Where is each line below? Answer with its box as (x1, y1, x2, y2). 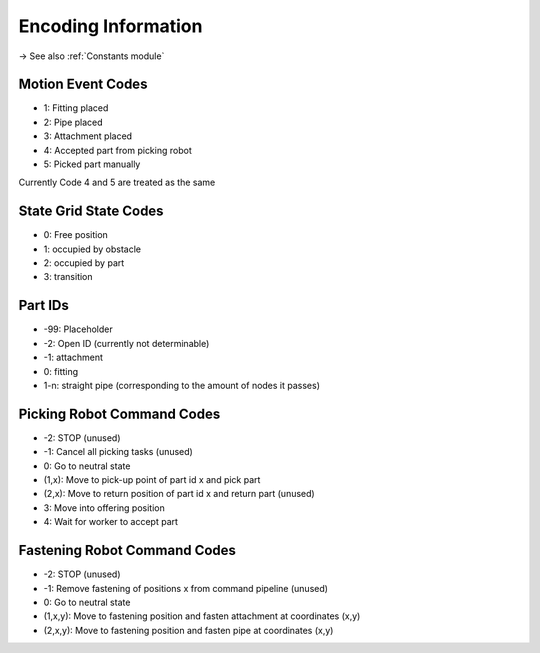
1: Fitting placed (43, 102, 109, 114)
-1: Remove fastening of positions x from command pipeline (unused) (43, 582, 329, 594)
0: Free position (43, 229, 109, 241)
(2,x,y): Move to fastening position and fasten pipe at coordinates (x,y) (43, 624, 334, 636)
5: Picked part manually (43, 158, 141, 170)
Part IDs (18, 297, 69, 314)
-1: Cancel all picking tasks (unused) (43, 446, 194, 458)
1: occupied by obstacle (43, 243, 142, 255)
